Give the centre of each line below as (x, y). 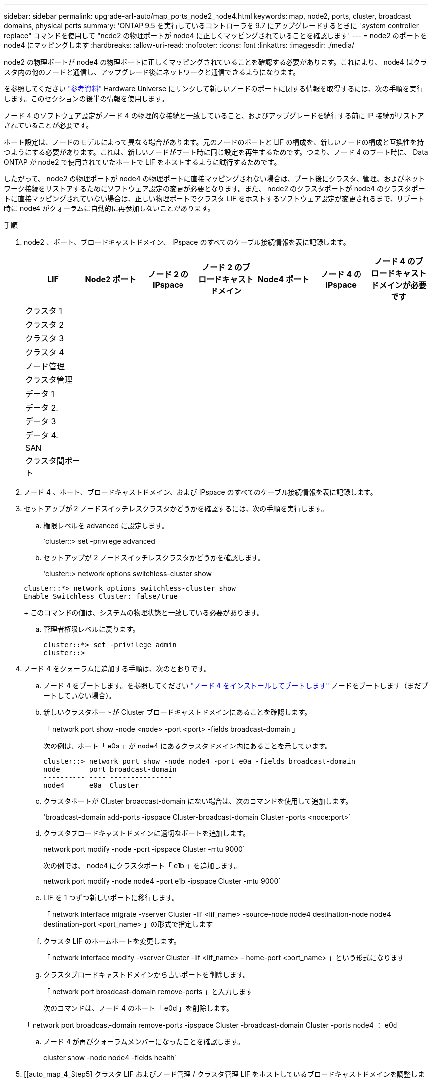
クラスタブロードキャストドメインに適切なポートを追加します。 (147, 833)
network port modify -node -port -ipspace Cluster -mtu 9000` (144, 849)
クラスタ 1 (44, 311)
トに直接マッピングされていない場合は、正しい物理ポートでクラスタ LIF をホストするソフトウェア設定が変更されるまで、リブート (214, 198)
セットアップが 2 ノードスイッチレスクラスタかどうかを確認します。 (154, 558)
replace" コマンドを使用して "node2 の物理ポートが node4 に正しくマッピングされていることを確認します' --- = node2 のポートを (216, 35)
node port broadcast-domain (110, 769)
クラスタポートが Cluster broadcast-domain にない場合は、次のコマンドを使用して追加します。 (198, 801)
